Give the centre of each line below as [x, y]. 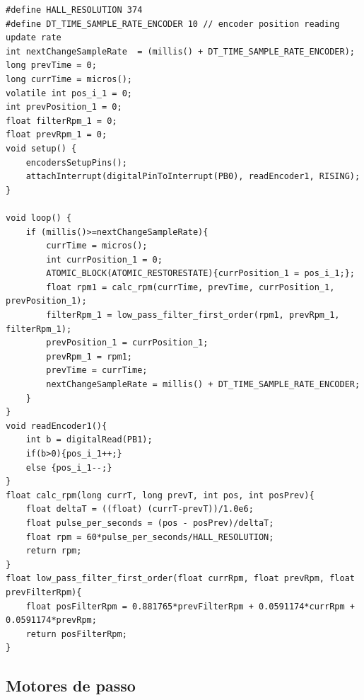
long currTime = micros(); [69, 79]
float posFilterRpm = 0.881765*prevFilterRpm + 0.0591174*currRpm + [190, 606]
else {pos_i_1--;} [69, 467]
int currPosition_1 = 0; [104, 259]
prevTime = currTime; [97, 371]
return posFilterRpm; [76, 634]
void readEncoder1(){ [57, 426]
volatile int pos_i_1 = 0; [69, 93]
